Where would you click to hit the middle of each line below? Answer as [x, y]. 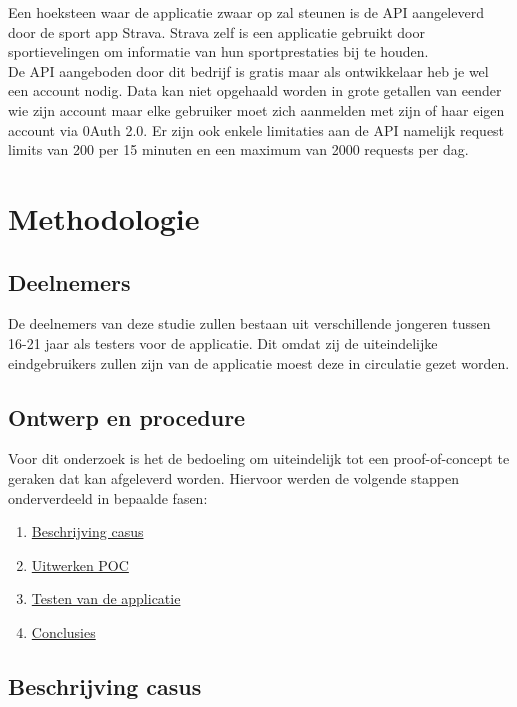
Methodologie [104, 217]
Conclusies [63, 631]
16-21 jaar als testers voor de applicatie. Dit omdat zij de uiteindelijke [223, 342]
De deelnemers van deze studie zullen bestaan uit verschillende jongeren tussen [249, 323]
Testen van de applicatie [106, 598]
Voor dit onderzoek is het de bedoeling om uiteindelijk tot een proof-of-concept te [259, 458]
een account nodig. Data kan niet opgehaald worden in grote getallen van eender [255, 90]
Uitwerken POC [80, 564]
